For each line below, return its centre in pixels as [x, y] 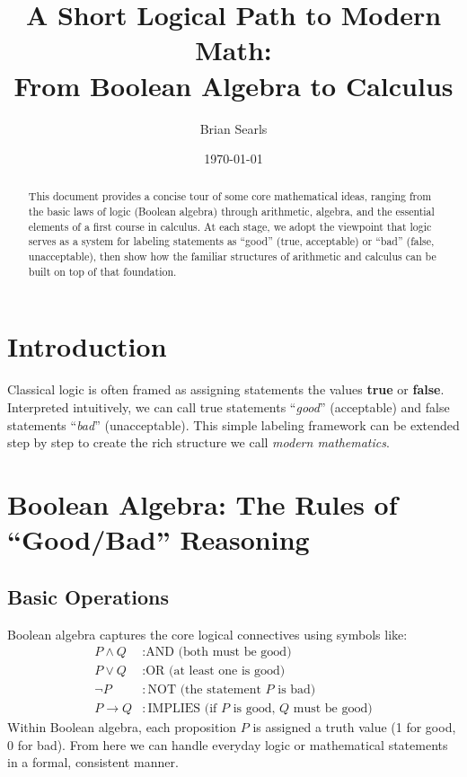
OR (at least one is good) [216, 671]
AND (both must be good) [219, 653]
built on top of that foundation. [102, 271]
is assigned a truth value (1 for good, [354, 727]
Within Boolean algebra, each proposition [122, 727]
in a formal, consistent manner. [93, 762]
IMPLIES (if [182, 709]
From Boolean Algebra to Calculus [233, 85]
